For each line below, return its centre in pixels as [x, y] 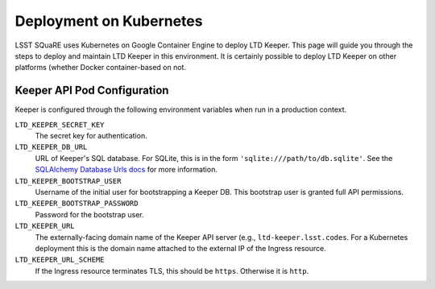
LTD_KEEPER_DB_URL [51, 147]
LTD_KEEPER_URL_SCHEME [60, 260]
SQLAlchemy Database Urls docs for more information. [126, 170]
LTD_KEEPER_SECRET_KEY [60, 124]
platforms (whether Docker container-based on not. [101, 68]
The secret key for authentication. [91, 136]
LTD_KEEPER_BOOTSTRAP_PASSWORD [77, 204]
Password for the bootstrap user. [89, 214]
